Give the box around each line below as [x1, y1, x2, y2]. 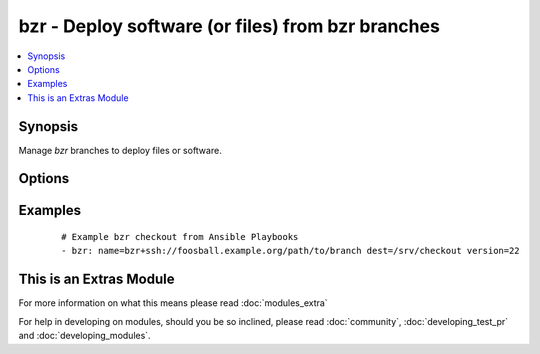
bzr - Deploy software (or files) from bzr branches [18, 15, 440, 37]
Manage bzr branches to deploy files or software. [18, 144, 222, 156]
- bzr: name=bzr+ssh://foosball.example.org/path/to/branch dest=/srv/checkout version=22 [61, 245, 520, 257]
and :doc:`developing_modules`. [18, 330, 151, 342]
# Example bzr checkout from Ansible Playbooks [61, 231, 299, 243]
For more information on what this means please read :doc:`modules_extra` [18, 297, 329, 309]
